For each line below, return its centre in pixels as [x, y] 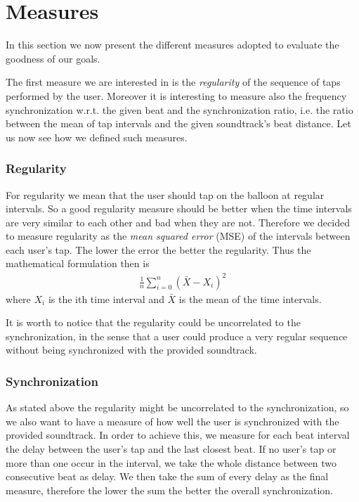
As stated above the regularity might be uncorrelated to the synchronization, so [177, 407]
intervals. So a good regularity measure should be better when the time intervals [179, 208]
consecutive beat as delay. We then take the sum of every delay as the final [167, 476]
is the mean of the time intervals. [250, 298]
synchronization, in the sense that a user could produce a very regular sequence [177, 336]
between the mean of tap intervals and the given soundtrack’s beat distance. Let [178, 123]
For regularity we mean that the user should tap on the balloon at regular [165, 194]
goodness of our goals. [53, 58]
